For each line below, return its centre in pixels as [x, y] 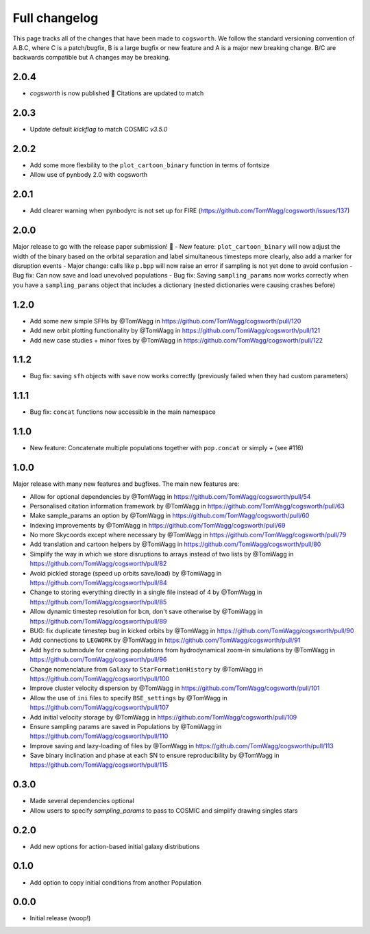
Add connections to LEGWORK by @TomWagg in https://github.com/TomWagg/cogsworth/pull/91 [165, 640]
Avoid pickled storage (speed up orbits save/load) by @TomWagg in [126, 573]
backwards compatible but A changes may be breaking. [91, 58]
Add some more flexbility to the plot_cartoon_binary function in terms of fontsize [150, 165]
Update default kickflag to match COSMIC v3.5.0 [99, 130]
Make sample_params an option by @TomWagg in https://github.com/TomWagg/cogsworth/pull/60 [170, 516]
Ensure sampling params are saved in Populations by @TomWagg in [126, 726]
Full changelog [56, 18]
